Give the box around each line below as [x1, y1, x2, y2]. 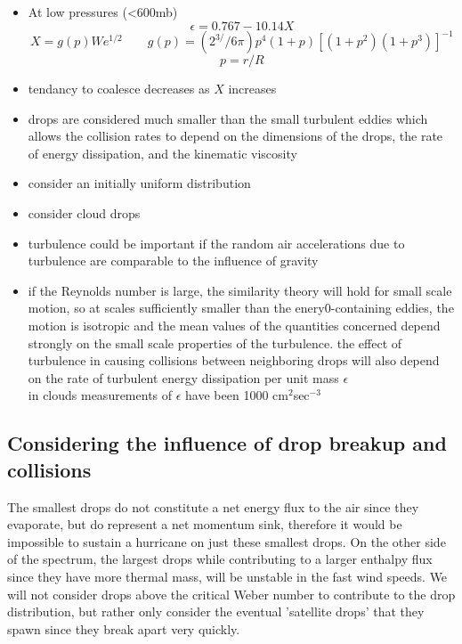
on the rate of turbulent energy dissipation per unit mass [28, 368, 339, 387]
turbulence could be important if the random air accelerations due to [28, 233, 405, 252]
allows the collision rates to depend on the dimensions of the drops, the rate [28, 126, 443, 145]
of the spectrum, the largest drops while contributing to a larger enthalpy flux [7, 550, 433, 568]
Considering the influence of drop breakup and [7, 429, 447, 457]
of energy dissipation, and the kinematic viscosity [28, 143, 297, 162]
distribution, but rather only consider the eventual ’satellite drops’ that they [7, 602, 425, 621]
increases [228, 79, 277, 98]
